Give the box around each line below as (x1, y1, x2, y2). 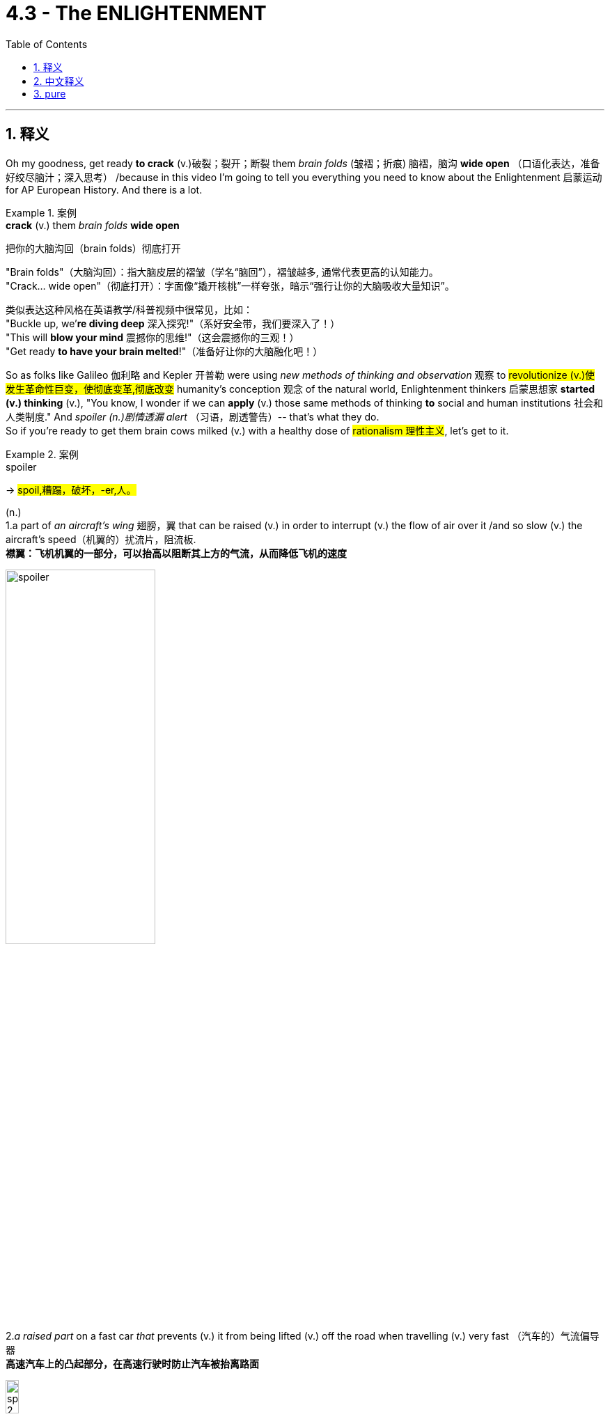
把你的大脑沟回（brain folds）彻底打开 (6, 242, 181, 254)
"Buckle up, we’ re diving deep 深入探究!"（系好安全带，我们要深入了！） (6, 317, 341, 329)
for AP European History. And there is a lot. (6, 183, 203, 196)
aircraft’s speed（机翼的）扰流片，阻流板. (6, 533, 196, 545)
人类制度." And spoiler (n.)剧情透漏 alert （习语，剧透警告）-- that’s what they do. (6, 410, 380, 423)
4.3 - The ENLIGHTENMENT (6, 1, 267, 25)
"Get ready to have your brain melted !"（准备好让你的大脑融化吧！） (6, 345, 323, 357)
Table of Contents (6, 38, 88, 50)
